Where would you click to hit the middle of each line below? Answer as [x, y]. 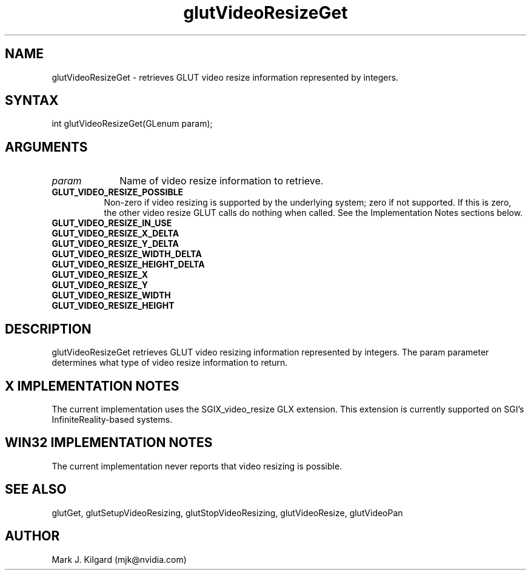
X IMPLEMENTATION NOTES [92, 386]
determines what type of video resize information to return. [170, 363]
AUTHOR [32, 536]
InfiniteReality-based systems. [112, 419]
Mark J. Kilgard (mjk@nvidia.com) [119, 559]
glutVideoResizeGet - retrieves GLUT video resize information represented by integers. [225, 77]
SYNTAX [32, 101]
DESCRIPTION [48, 329]
